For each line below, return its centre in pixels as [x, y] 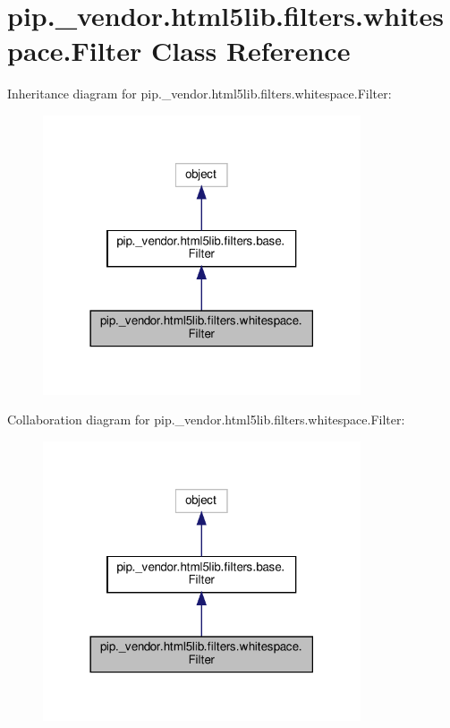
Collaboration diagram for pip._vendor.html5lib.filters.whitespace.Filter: [206, 420]
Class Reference [250, 51]
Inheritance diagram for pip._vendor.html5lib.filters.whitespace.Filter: [200, 94]
